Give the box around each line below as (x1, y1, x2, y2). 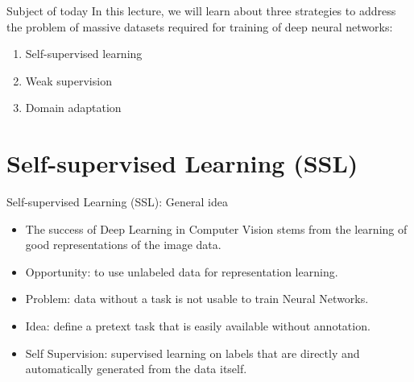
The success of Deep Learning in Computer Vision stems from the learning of (25, 220, 408, 237)
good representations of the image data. (25, 236, 221, 253)
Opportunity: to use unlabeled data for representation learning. (25, 263, 338, 280)
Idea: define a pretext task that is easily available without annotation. (25, 318, 371, 334)
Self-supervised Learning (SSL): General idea (6, 193, 228, 210)
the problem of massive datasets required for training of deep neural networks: (6, 18, 393, 35)
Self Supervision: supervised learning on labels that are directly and (25, 344, 360, 361)
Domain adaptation (25, 99, 122, 116)
